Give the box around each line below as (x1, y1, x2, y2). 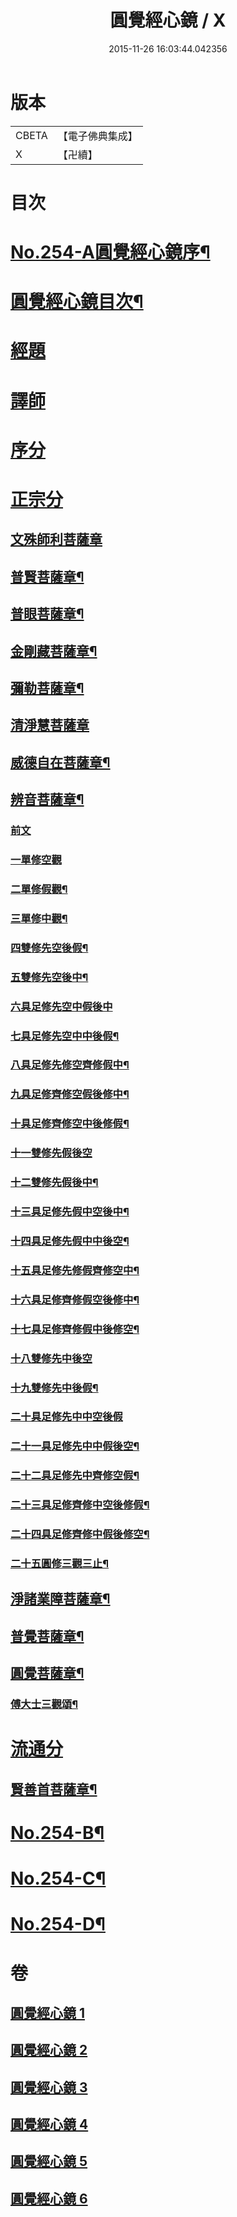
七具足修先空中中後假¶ (10, 1029, 120, 1043)
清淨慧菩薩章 (10, 717, 90, 734)
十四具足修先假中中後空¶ (10, 1234, 130, 1248)
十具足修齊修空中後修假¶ (10, 1117, 130, 1131)
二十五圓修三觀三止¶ (10, 1557, 110, 1571)
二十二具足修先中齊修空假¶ (10, 1469, 140, 1483)
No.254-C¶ (10, 1867, 107, 1890)
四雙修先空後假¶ (10, 941, 89, 955)
